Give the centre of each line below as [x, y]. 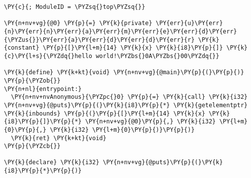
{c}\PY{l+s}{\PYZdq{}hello [48, 56]
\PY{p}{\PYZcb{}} [32, 146]
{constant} [22, 48]
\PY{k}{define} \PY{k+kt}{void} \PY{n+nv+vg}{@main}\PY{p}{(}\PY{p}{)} [124, 73]
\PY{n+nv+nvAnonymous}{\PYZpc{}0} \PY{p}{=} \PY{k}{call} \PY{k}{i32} [129, 97]
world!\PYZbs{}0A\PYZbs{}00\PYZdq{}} [158, 56]
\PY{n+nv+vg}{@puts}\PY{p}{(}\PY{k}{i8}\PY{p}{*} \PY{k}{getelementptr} [126, 105]
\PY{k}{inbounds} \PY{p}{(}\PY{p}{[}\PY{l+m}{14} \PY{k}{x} [105, 113]
